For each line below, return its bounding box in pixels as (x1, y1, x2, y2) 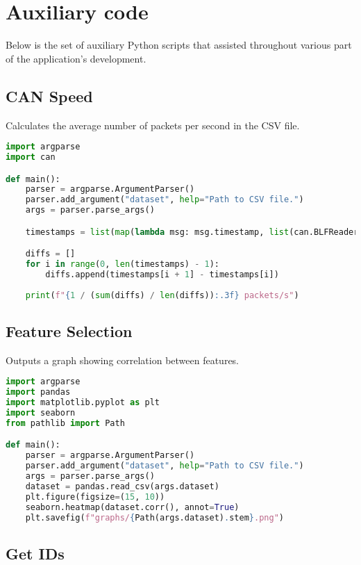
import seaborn (6, 408, 76, 418)
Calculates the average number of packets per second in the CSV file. (6, 117, 300, 132)
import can (6, 152, 56, 162)
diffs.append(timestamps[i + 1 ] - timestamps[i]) (45, 269, 279, 279)
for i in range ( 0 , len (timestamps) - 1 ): (25, 259, 219, 270)
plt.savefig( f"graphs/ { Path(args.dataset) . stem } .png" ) (25, 512, 284, 523)
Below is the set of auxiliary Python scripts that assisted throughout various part (6, 38, 352, 52)
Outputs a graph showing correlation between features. (6, 352, 240, 367)
